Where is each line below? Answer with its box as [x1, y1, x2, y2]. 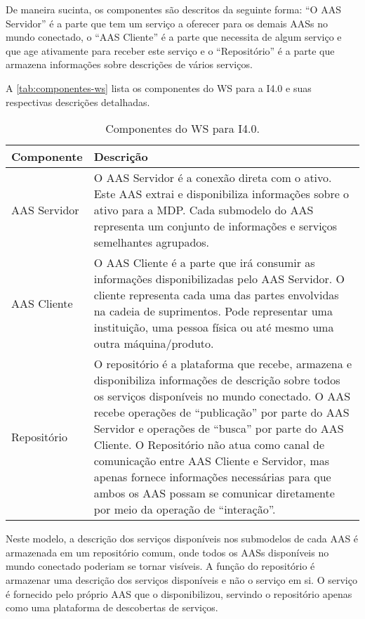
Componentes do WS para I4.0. [105, 120, 260, 137]
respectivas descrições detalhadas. [6, 94, 150, 109]
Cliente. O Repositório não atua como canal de [93, 436, 325, 453]
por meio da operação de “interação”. [93, 501, 276, 518]
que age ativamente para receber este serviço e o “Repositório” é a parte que [6, 43, 335, 58]
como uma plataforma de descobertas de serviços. [6, 600, 218, 615]
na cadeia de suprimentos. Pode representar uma [93, 303, 333, 320]
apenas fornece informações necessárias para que [93, 469, 331, 486]
